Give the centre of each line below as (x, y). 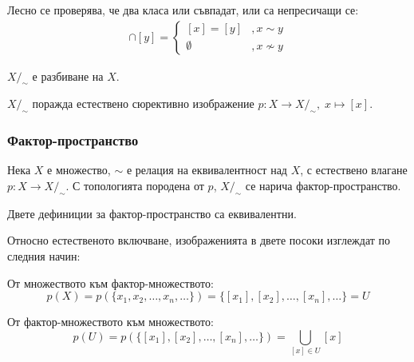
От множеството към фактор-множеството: (110, 282)
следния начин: (44, 256)
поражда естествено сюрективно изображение (143, 103)
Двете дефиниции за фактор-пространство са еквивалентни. (152, 213)
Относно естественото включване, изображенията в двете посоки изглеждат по (199, 240)
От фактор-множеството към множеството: (110, 322)
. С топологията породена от (135, 186)
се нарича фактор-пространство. (323, 186)
